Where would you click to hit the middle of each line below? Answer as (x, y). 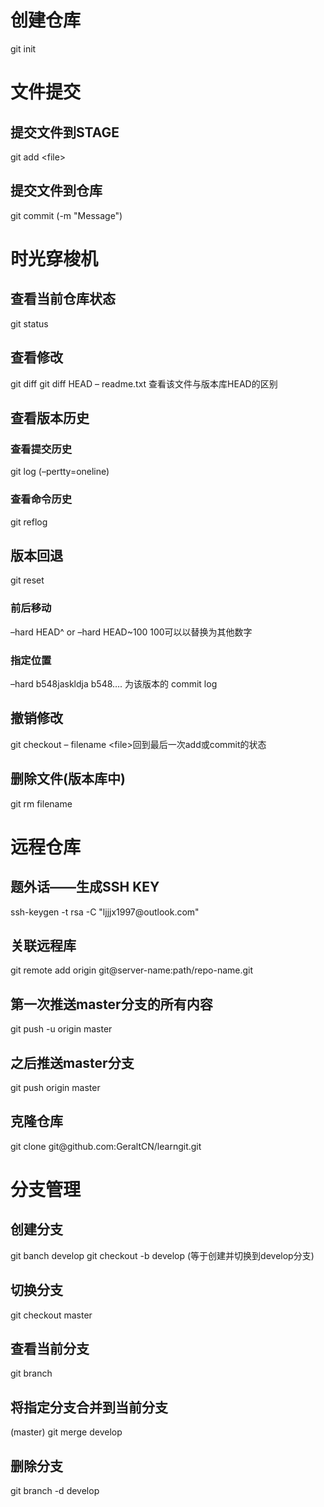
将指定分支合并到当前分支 (89, 1407)
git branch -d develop (55, 1491)
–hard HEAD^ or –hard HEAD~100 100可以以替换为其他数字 (131, 632)
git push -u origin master (61, 1029)
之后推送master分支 (72, 1062)
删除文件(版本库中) (68, 779)
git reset (27, 580)
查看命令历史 (41, 499)
